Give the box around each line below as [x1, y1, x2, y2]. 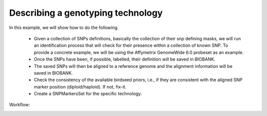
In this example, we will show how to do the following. [9, 25, 119, 30]
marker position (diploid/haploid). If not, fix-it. [34, 84, 127, 89]
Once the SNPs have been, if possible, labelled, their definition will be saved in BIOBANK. [34, 57, 216, 62]
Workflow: [9, 102, 30, 108]
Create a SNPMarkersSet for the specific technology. [34, 91, 142, 97]
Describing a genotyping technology [9, 7, 163, 18]
